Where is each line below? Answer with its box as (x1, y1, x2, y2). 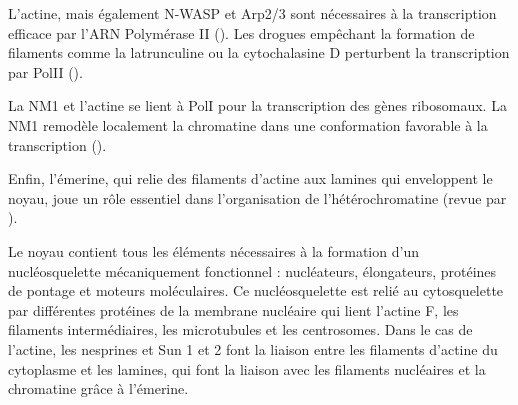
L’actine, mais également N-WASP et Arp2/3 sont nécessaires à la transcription (8, 3, 497, 23)
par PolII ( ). (8, 61, 83, 82)
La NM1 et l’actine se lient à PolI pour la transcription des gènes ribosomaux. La (8, 95, 507, 116)
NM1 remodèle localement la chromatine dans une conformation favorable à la (8, 114, 488, 135)
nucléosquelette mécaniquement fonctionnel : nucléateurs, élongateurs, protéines (8, 260, 497, 281)
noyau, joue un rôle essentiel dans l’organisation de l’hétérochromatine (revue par (8, 187, 507, 208)
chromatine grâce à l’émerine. (8, 378, 189, 399)
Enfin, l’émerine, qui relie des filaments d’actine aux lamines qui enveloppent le (8, 168, 493, 189)
